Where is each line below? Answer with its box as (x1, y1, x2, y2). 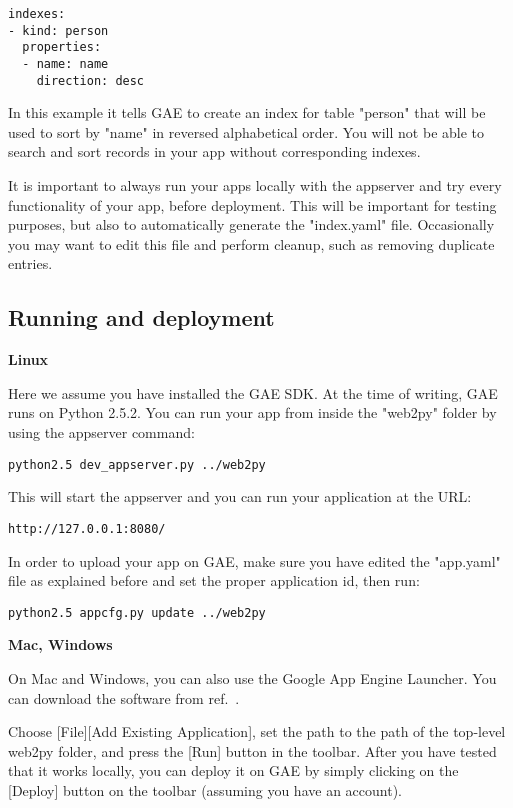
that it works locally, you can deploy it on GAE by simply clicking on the (8, 760, 459, 781)
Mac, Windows (8, 634, 113, 655)
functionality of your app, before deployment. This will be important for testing (8, 194, 497, 215)
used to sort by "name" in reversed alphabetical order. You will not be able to (8, 121, 485, 142)
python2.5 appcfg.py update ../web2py (8, 605, 266, 620)
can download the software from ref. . (8, 687, 240, 708)
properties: (22, 40, 102, 55)
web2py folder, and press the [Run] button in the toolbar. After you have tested (8, 740, 497, 761)
